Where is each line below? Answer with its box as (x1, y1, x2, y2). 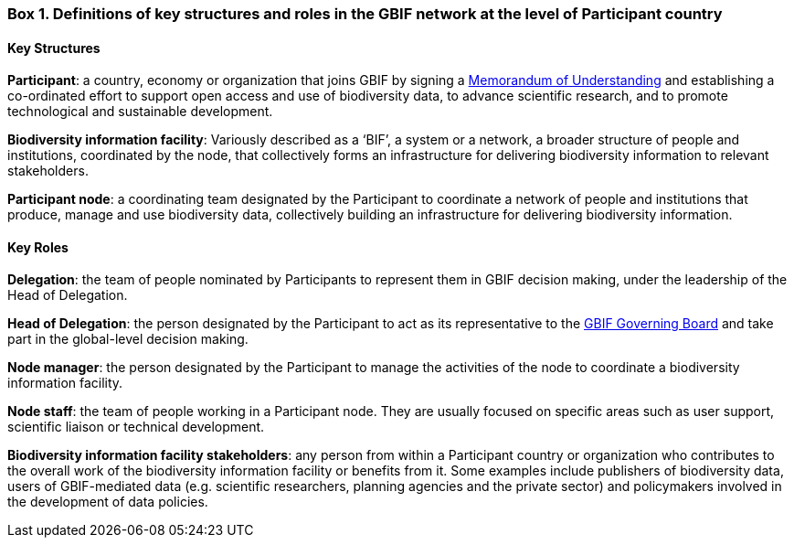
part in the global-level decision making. (7, 331, 249, 347)
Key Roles (7, 239, 69, 255)
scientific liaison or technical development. (7, 419, 265, 435)
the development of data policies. (7, 494, 208, 510)
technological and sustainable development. (7, 103, 273, 120)
